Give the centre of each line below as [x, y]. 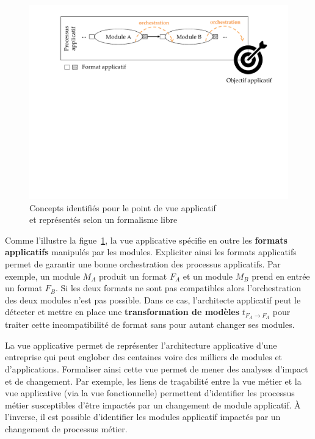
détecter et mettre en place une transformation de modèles [122, 312]
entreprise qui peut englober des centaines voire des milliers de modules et [144, 357]
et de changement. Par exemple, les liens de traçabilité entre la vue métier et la [153, 381]
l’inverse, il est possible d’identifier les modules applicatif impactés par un [143, 417]
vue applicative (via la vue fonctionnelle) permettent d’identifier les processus [150, 393]
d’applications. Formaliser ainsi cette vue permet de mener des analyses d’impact [157, 368]
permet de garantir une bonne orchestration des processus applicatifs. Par [143, 263]
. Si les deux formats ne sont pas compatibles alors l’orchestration [179, 288]
